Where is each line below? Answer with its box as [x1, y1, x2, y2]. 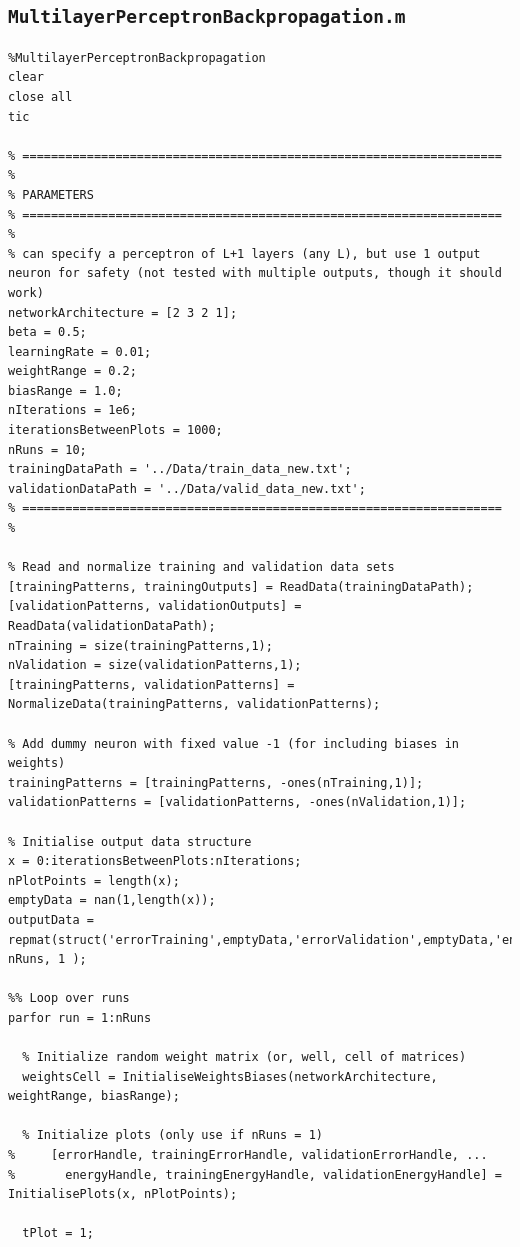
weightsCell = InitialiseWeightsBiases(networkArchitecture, [22, 1069, 438, 1084]
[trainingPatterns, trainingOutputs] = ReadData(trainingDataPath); [8, 579, 474, 594]
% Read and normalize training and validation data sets [8, 560, 395, 575]
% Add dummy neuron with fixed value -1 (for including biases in [8, 736, 460, 751]
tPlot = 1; [22, 1226, 94, 1241]
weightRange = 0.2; [8, 364, 137, 379]
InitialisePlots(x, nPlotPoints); [8, 1187, 238, 1202]
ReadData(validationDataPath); [8, 619, 216, 633]
